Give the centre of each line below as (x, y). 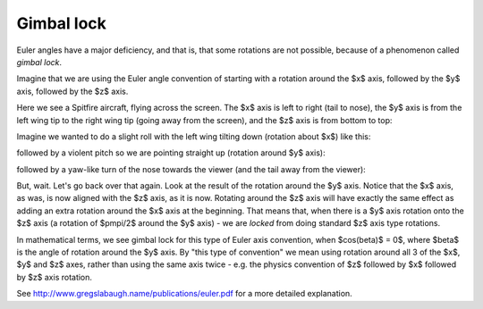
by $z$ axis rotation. (55, 277)
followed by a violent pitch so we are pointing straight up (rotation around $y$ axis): (171, 153)
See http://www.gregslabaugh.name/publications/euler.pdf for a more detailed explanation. (184, 294)
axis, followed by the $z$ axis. (72, 91)
